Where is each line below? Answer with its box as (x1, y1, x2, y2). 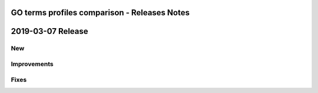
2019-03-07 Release (11, 26, 88, 36)
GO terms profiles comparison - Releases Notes (11, 8, 190, 18)
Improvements (11, 60, 54, 68)
